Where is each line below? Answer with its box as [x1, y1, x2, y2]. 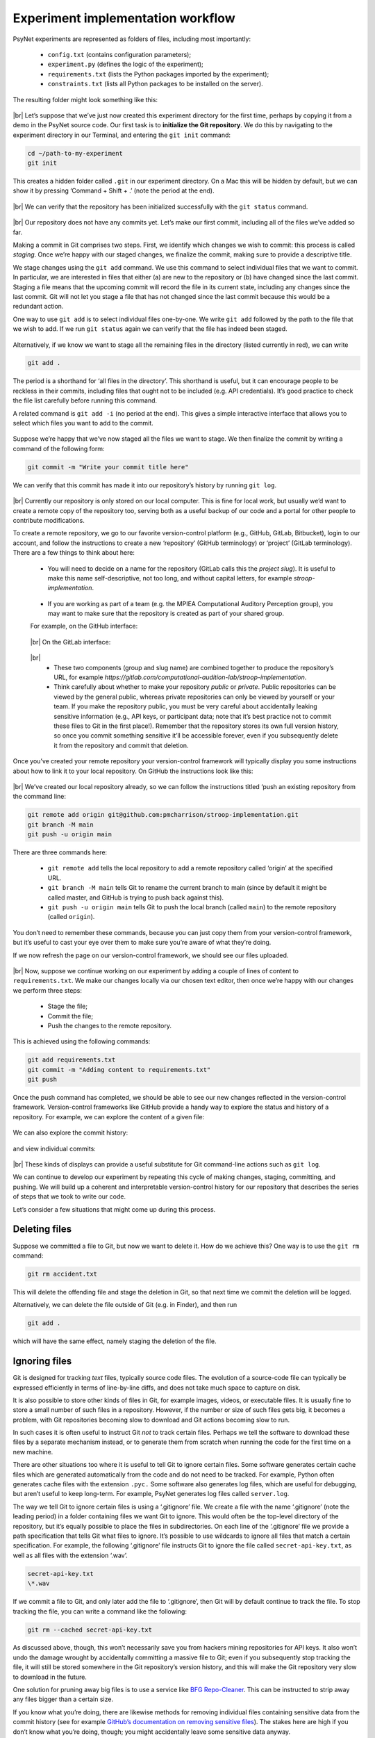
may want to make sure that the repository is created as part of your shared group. [47, 609, 285, 618]
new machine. [12, 1447, 53, 1456]
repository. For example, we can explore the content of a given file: [12, 1112, 205, 1121]
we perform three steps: [12, 986, 83, 994]
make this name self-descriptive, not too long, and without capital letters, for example [47, 574, 292, 582]
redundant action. [12, 302, 64, 311]
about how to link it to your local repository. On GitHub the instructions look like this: [12, 767, 253, 775]
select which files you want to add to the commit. [12, 419, 154, 428]
